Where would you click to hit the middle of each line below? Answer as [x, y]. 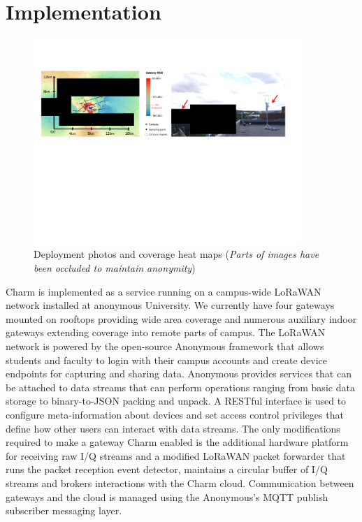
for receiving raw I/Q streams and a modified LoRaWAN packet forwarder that [176, 455]
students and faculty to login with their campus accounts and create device [167, 360]
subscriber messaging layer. [64, 510]
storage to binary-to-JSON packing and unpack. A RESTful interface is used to [176, 401]
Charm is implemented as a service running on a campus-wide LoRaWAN [164, 291]
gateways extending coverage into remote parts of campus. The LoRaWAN [166, 332]
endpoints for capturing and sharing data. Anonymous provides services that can [179, 374]
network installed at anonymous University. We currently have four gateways [170, 305]
